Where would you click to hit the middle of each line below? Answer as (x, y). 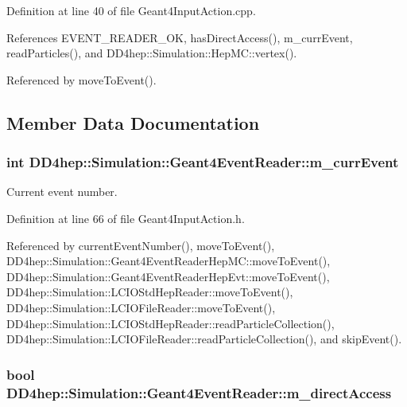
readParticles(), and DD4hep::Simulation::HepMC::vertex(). (152, 53)
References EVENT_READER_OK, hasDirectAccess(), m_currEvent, (180, 37)
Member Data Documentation (133, 122)
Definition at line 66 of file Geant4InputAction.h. (126, 218)
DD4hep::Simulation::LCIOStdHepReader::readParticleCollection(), (171, 323)
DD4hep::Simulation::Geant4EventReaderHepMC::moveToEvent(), (169, 261)
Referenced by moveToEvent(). (81, 79)
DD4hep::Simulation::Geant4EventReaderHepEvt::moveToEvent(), (168, 276)
